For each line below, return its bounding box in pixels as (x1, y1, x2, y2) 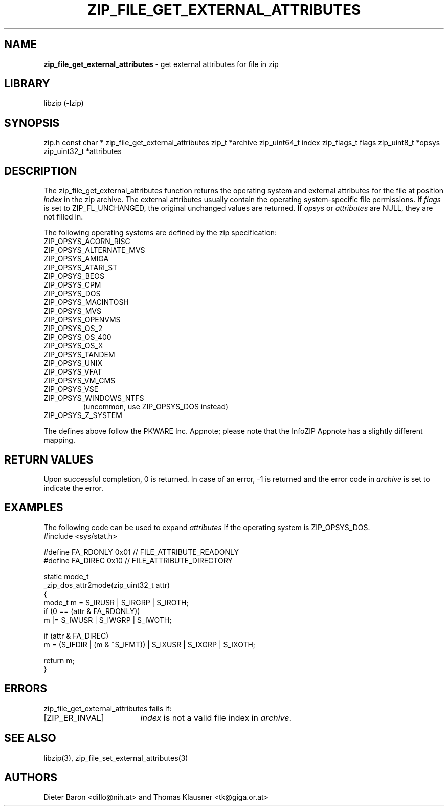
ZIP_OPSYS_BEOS (43, 272, 104, 281)
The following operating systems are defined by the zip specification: (43, 228, 277, 237)
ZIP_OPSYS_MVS (43, 307, 101, 316)
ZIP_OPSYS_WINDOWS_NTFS (43, 393, 144, 403)
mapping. (43, 435, 75, 445)
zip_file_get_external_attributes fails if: (43, 704, 172, 713)
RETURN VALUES (4, 453, 94, 466)
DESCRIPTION (4, 164, 77, 178)
